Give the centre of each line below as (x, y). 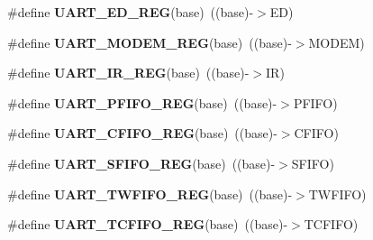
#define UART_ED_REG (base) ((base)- (131, 12)
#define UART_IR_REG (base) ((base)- (128, 73)
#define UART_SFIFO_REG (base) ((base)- (141, 163)
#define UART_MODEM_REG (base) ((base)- (150, 42)
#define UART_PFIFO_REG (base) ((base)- (142, 102)
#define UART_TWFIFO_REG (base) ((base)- (150, 194)
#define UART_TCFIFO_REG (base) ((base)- (148, 224)
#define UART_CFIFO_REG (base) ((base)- (142, 133)
